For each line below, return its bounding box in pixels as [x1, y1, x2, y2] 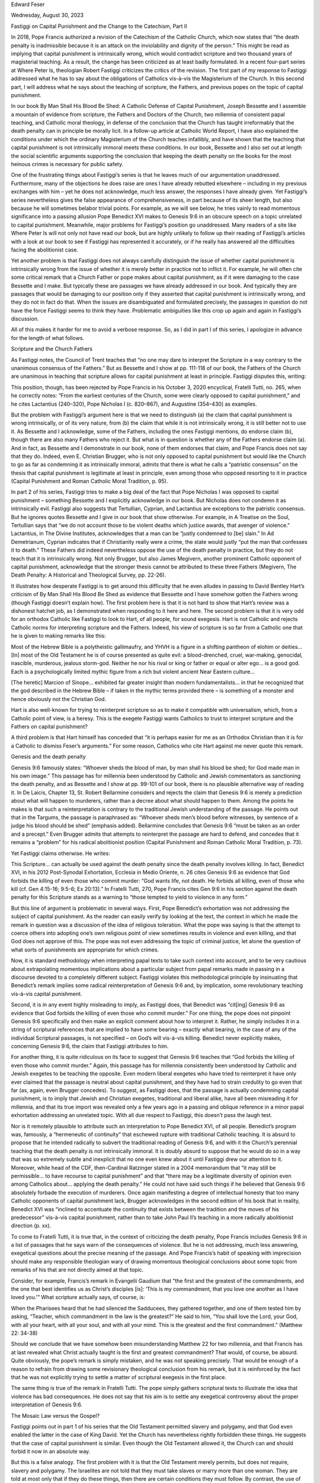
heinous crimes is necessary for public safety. [11, 161, 124, 168]
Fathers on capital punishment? [11, 723, 88, 730]
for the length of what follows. [11, 334, 85, 341]
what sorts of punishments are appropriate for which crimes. [11, 946, 159, 953]
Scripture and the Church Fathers [11, 345, 93, 352]
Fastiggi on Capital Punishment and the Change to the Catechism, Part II [11, 23, 187, 30]
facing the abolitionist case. [11, 246, 79, 253]
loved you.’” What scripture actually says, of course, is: [11, 1294, 145, 1301]
